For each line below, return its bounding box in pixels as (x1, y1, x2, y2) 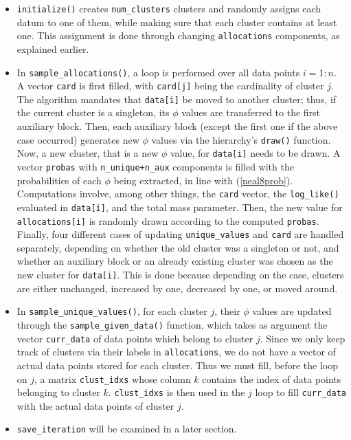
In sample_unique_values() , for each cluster (16, 304, 207, 318)
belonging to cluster (16, 385, 100, 399)
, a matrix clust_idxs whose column (34, 371, 191, 386)
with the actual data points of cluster (16, 398, 174, 412)
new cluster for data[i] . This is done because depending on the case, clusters (16, 267, 344, 282)
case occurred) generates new (16, 132, 139, 146)
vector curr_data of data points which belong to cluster (16, 331, 253, 345)
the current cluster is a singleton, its (16, 105, 170, 120)
